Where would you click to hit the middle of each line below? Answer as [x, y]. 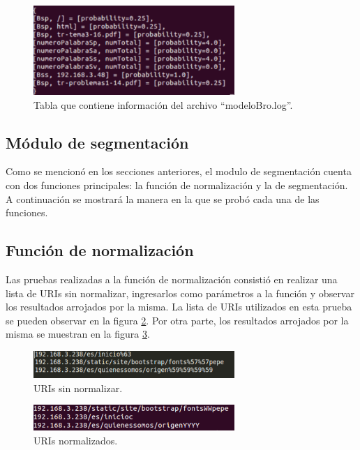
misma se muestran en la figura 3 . [78, 334]
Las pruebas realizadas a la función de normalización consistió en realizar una [172, 279]
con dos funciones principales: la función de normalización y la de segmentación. [177, 185]
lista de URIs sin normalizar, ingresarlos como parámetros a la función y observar [180, 293]
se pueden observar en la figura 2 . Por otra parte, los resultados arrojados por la [177, 320]
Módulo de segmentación [97, 142]
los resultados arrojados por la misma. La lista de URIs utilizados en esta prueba [179, 307]
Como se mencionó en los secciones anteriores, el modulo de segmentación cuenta [179, 171]
